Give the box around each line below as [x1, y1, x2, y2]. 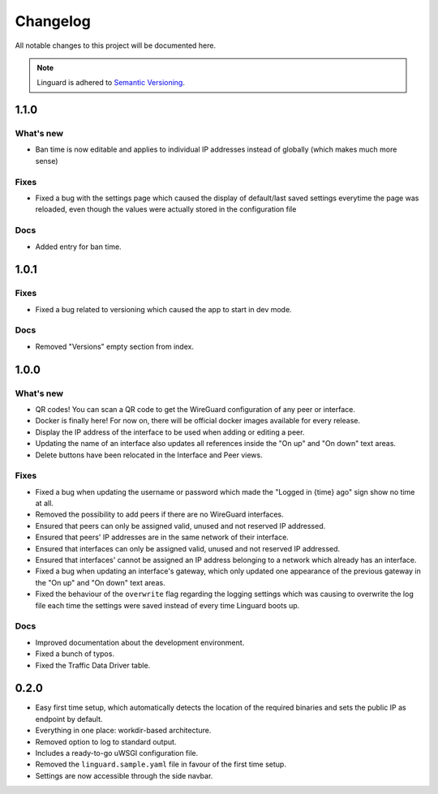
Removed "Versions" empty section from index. [35, 341, 195, 351]
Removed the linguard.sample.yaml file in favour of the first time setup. [35, 759, 287, 770]
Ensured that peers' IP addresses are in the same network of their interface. [35, 532, 290, 543]
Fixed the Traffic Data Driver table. [35, 660, 151, 670]
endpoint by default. [35, 714, 103, 723]
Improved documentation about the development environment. [35, 637, 245, 647]
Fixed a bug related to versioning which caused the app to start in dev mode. [35, 304, 292, 314]
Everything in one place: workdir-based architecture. [35, 726, 212, 736]
